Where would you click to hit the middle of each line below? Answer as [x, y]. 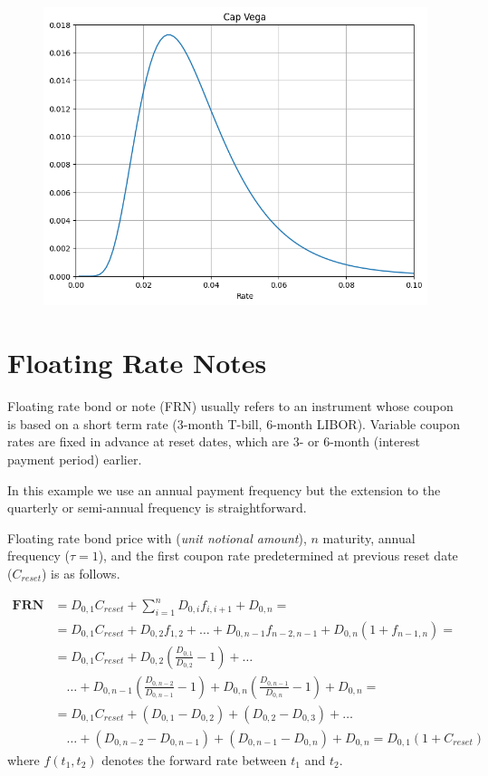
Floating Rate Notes [137, 363]
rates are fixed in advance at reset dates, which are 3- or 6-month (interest [214, 441]
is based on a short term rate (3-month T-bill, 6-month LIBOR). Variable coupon [234, 423]
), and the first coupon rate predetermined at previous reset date [278, 556]
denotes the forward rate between [194, 759]
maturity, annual [369, 537]
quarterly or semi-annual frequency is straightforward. [157, 508]
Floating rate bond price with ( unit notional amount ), [157, 537]
